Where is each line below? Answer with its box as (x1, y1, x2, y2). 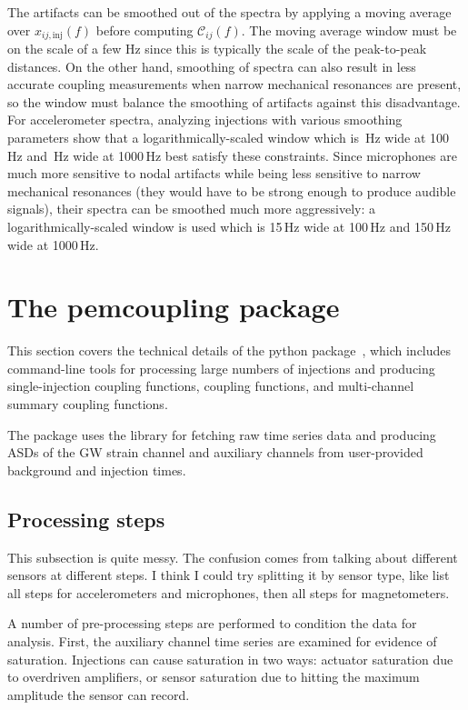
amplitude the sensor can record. (7, 685, 190, 704)
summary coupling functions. (7, 395, 168, 414)
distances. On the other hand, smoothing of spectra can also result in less (7, 56, 416, 75)
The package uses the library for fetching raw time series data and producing (7, 425, 436, 444)
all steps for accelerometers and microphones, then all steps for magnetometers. (7, 583, 450, 602)
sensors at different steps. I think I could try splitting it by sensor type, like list (7, 565, 450, 585)
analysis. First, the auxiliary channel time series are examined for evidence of (7, 632, 437, 651)
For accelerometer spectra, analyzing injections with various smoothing (7, 110, 403, 129)
